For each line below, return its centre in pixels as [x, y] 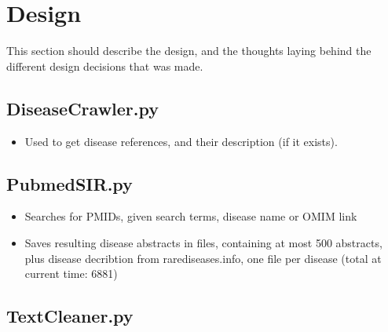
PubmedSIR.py [70, 183]
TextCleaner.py [70, 316]
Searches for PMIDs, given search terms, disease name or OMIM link [191, 216]
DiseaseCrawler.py [82, 108]
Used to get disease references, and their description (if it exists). [181, 141]
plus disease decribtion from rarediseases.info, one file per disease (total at [203, 258]
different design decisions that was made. [105, 66]
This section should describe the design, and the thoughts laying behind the [189, 51]
